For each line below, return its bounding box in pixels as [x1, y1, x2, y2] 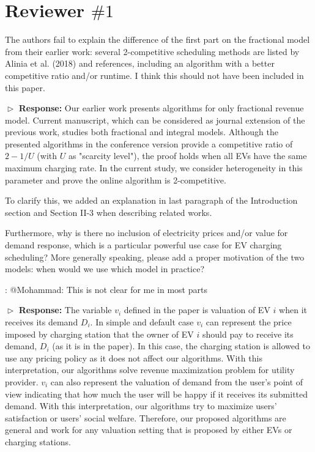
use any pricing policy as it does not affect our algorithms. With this [5, 351, 262, 364]
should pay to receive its [202, 327, 294, 340]
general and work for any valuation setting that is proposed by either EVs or [5, 423, 292, 436]
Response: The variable [18, 303, 112, 316]
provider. [5, 375, 39, 388]
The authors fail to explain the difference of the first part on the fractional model [5, 33, 310, 46]
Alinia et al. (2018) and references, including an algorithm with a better [5, 57, 275, 70]
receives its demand [5, 316, 78, 328]
